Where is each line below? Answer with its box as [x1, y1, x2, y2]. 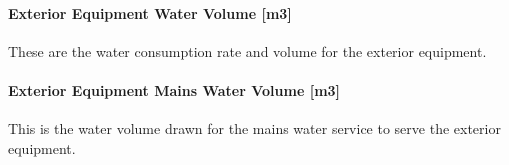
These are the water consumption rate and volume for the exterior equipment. [8, 40, 487, 61]
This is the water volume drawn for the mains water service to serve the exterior [8, 118, 501, 139]
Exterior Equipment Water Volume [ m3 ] [8, 2, 292, 23]
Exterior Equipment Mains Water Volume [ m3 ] [8, 79, 341, 100]
